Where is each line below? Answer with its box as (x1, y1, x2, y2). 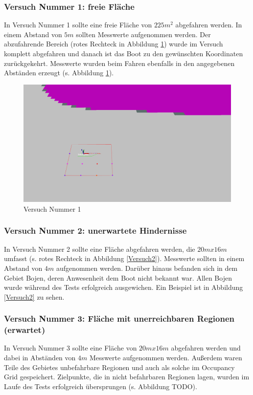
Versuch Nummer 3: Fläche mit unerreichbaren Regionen (4, 312, 234, 325)
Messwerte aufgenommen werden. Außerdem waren (89, 352, 242, 363)
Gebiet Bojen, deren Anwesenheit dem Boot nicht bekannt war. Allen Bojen (4, 272, 232, 283)
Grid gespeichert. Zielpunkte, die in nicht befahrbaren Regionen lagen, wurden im (4, 372, 250, 382)
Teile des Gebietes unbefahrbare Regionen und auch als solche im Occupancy (4, 362, 235, 372)
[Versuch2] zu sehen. (4, 291, 65, 302)
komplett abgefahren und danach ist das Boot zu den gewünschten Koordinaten (4, 48, 243, 58)
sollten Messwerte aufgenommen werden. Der (76, 29, 211, 39)
